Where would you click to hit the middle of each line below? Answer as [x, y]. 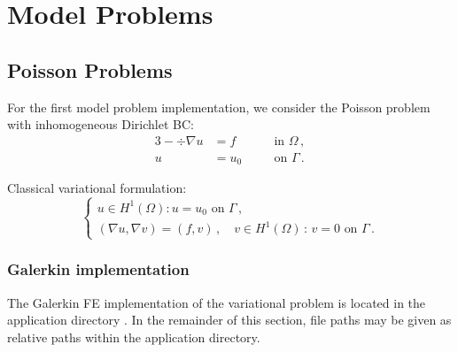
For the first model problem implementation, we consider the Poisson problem [219, 107]
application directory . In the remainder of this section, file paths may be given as [229, 320]
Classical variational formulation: [97, 188]
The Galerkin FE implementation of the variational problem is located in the [217, 302]
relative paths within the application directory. [134, 337]
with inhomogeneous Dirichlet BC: [101, 124]
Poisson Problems [90, 69]
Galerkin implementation [98, 269]
